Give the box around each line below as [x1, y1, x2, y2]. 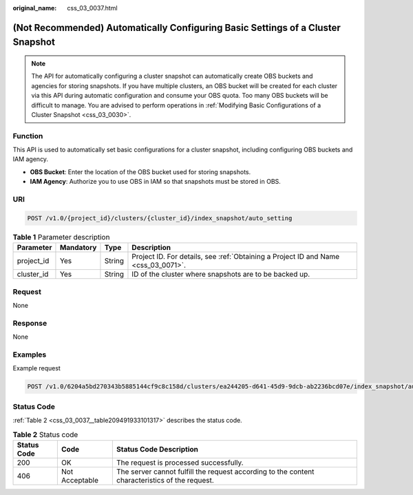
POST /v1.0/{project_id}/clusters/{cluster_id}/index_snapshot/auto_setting [27, 214, 293, 222]
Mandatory [59, 243, 97, 253]
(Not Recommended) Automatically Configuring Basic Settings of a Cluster [12, 21, 341, 34]
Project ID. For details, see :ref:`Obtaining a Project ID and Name [131, 252, 340, 262]
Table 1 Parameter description [12, 232, 110, 242]
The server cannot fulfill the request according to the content [116, 467, 315, 476]
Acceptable [61, 475, 99, 485]
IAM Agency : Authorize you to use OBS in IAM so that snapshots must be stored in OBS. [30, 178, 282, 186]
